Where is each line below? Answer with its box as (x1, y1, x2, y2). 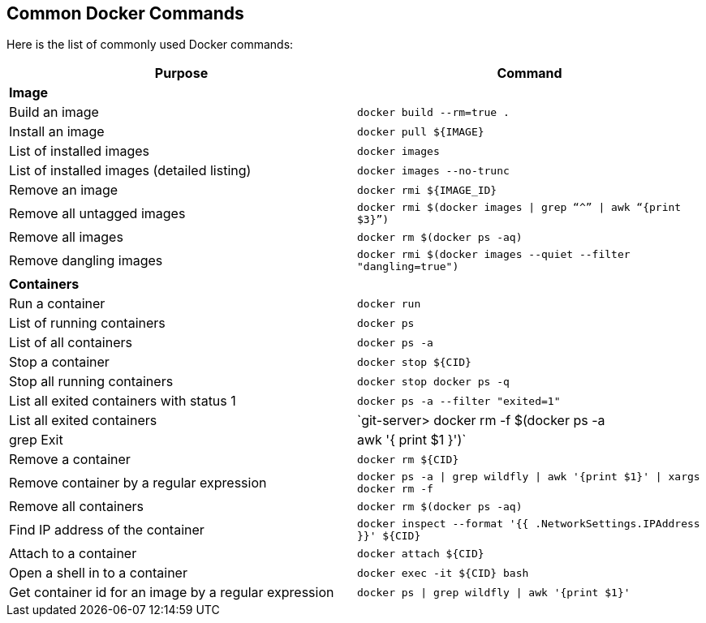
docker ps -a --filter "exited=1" (357, 394, 561, 407)
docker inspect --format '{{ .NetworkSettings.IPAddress (357, 518, 700, 531)
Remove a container (9, 451, 131, 468)
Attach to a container (9, 545, 137, 562)
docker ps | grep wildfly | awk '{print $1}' (357, 586, 631, 599)
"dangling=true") (357, 260, 459, 273)
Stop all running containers (9, 373, 174, 390)
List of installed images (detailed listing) (9, 162, 252, 179)
